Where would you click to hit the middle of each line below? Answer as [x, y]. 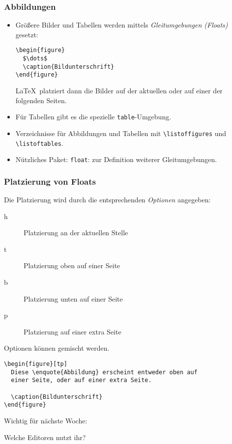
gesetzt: [27, 34]
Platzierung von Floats [50, 181]
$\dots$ [35, 59]
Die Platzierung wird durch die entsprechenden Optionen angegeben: [107, 200]
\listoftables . [39, 143]
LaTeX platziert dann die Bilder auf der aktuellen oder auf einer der [119, 91]
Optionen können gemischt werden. [57, 348]
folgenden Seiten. [41, 100]
